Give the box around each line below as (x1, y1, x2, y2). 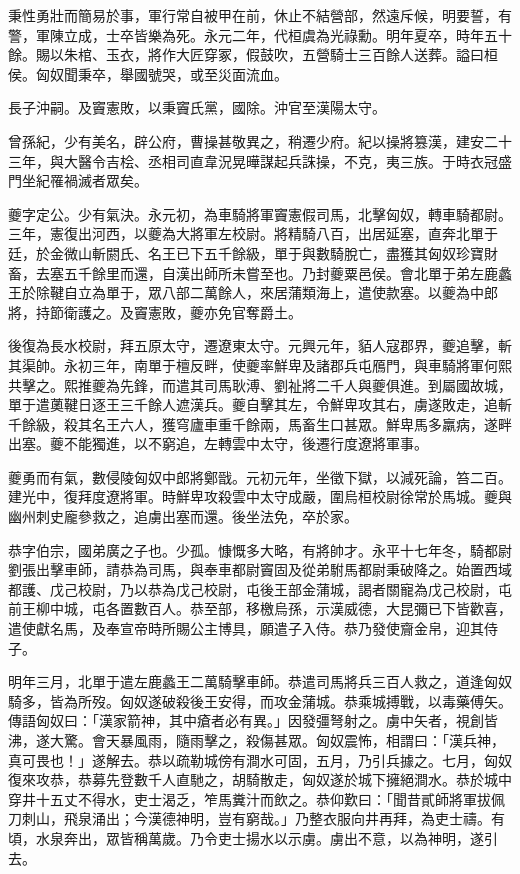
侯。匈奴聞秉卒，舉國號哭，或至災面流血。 (8, 63, 288, 84)
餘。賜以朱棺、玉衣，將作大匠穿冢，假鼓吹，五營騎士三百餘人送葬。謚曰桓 (8, 44, 498, 65)
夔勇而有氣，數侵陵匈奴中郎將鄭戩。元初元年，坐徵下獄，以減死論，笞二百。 (8, 466, 512, 487)
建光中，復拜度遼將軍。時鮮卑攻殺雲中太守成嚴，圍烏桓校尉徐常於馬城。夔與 (8, 486, 512, 507)
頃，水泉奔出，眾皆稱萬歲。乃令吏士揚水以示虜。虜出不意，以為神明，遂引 (8, 827, 498, 848)
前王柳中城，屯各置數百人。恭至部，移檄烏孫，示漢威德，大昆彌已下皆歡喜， (8, 598, 512, 619)
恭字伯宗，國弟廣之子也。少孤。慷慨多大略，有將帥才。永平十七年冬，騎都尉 (8, 539, 512, 560)
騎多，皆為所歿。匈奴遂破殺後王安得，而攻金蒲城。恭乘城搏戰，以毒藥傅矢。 (8, 690, 512, 711)
